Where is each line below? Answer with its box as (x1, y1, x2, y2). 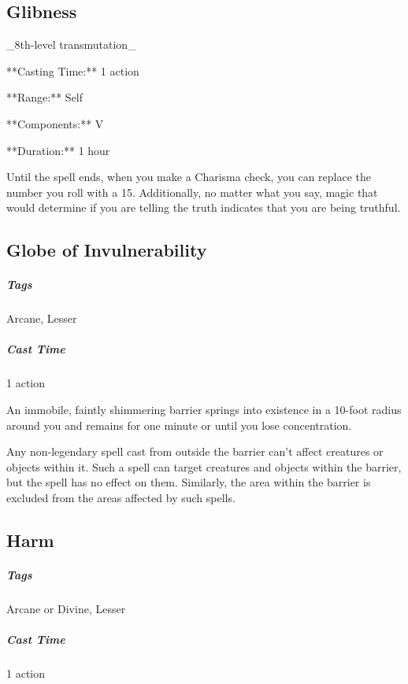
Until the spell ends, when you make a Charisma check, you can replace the (6, 168, 372, 185)
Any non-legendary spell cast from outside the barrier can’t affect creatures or (6, 443, 384, 460)
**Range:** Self (6, 89, 83, 105)
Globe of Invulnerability (6, 238, 207, 262)
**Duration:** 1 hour (6, 142, 110, 158)
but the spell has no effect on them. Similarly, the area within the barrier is (6, 474, 371, 490)
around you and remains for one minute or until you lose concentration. (6, 416, 352, 433)
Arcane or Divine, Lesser (6, 600, 126, 616)
